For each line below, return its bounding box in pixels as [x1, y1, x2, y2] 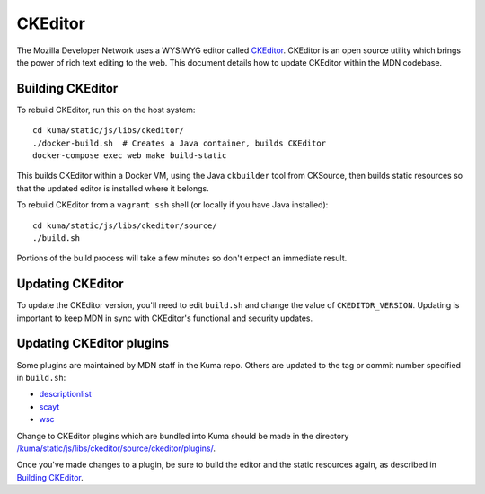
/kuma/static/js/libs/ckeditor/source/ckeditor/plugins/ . [16, 443, 216, 454]
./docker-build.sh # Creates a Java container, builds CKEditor [32, 137, 327, 148]
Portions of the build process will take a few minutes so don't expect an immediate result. [16, 252, 348, 264]
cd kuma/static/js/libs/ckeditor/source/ [32, 220, 217, 231]
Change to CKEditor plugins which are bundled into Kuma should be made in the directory [16, 430, 349, 441]
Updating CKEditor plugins [16, 336, 170, 351]
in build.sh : [16, 372, 66, 383]
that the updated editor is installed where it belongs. [16, 182, 210, 193]
